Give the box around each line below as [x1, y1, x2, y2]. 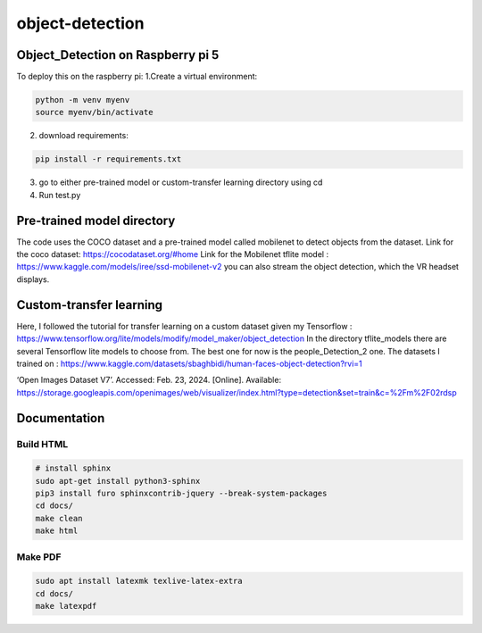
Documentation [16, 411, 105, 426]
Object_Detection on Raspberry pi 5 [16, 47, 220, 62]
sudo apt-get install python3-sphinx [35, 476, 201, 486]
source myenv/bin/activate [35, 107, 154, 118]
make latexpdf [35, 601, 97, 612]
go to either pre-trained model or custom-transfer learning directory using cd [38, 177, 323, 187]
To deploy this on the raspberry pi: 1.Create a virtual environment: [16, 71, 258, 82]
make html [35, 526, 79, 536]
